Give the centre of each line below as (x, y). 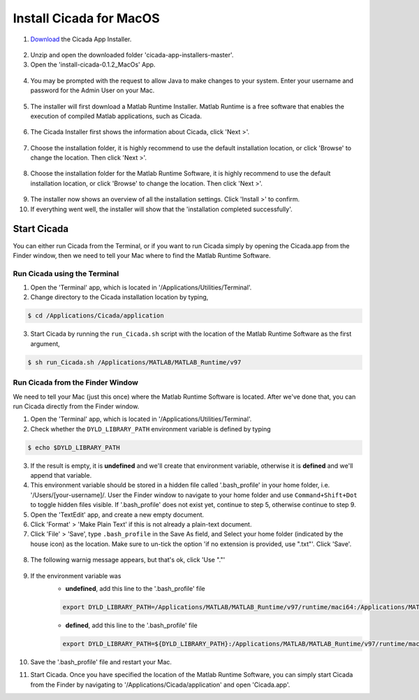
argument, (45, 343)
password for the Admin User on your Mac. (93, 90)
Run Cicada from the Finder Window (76, 383)
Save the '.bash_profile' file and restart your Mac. (101, 662)
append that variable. (61, 476)
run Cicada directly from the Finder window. (76, 406)
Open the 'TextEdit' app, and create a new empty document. (117, 515)
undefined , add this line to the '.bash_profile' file (135, 588)
